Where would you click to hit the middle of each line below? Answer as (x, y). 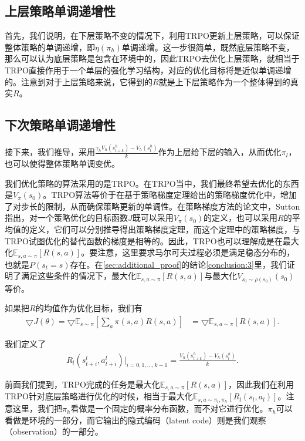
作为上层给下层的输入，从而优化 (220, 152)
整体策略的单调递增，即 (50, 47)
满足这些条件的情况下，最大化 (78, 276)
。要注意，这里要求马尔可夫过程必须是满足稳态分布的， (188, 252)
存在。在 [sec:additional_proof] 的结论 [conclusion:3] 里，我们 (178, 264)
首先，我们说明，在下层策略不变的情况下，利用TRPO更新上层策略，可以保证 (152, 36)
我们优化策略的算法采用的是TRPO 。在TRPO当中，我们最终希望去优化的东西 (152, 183)
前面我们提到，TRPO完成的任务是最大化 (82, 384)
